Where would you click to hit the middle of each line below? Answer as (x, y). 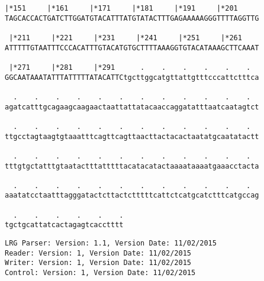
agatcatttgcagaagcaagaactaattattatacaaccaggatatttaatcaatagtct (132, 107)
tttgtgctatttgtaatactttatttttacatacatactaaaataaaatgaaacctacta (132, 166)
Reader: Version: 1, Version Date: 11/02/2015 (98, 253)
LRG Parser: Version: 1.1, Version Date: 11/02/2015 (111, 243)
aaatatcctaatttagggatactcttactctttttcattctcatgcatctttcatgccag (132, 196)
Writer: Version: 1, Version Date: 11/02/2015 (98, 263)
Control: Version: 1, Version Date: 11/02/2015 (100, 273)
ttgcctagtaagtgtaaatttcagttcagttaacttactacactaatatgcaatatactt (132, 136)
